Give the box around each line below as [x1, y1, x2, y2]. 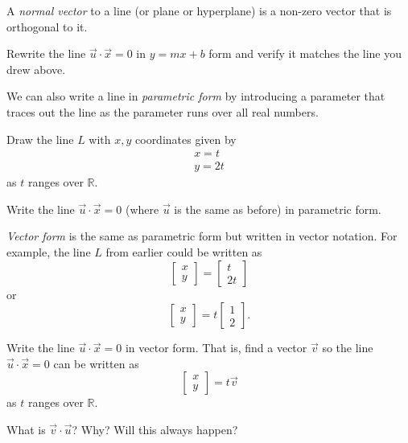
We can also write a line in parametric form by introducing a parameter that [6, 88, 385, 105]
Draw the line [6, 130, 74, 147]
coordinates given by [135, 130, 237, 147]
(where [125, 200, 159, 217]
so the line [322, 339, 373, 356]
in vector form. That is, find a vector [125, 339, 307, 356]
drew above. [6, 60, 66, 77]
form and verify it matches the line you [208, 45, 402, 62]
